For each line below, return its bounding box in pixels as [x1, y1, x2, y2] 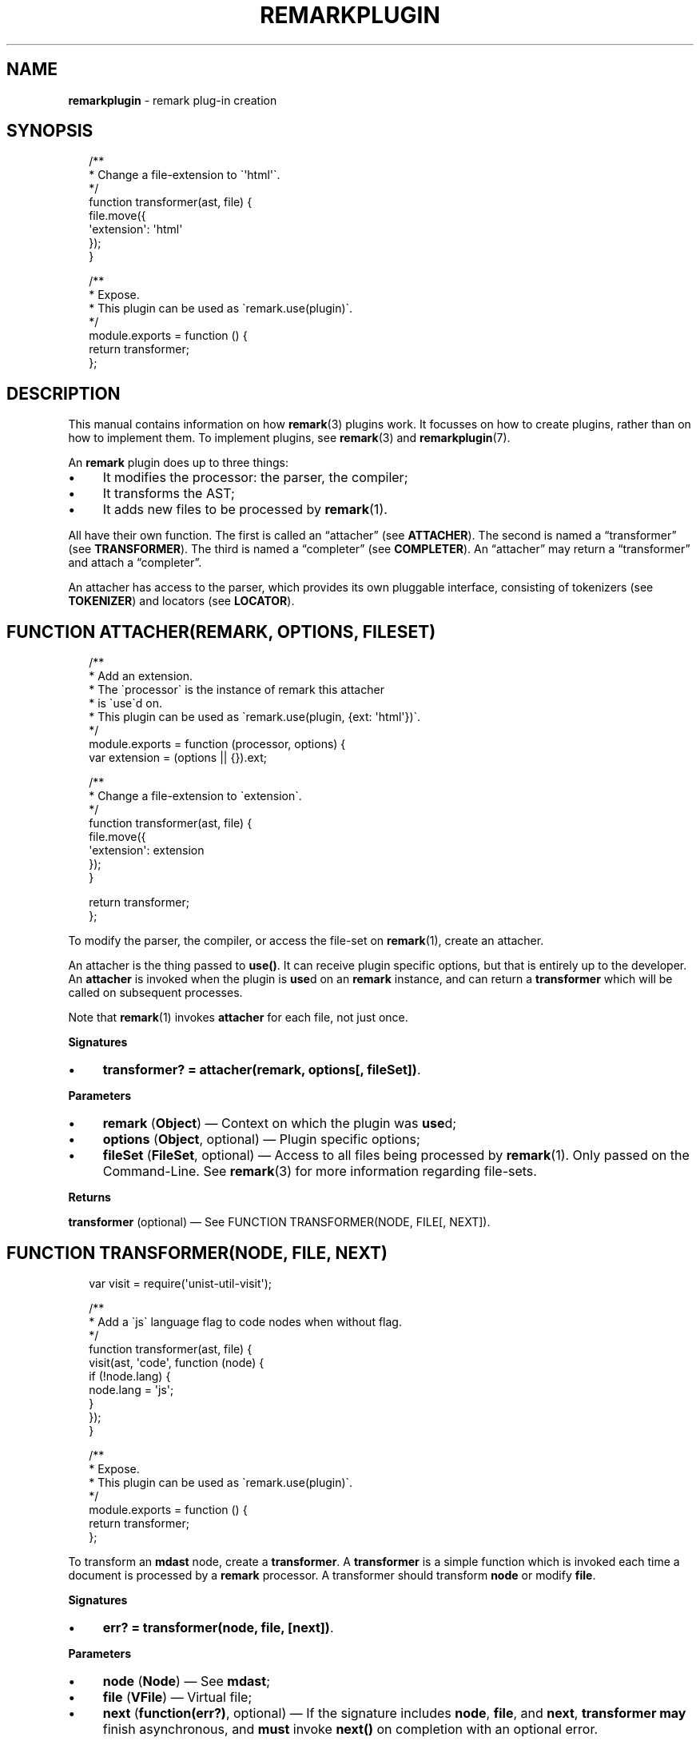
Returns [68, 1190, 111, 1205]
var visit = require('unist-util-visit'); [89, 1276, 272, 1290]
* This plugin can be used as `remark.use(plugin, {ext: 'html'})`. [89, 710, 421, 724]
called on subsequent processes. [68, 986, 243, 1000]
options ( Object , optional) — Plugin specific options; [102, 1131, 420, 1148]
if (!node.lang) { [89, 1368, 171, 1383]
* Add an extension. [89, 669, 193, 683]
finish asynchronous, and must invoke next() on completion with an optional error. [102, 1720, 599, 1737]
